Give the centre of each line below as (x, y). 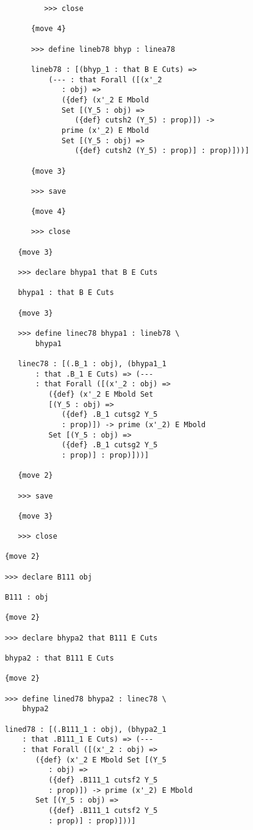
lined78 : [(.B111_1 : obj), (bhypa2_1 (85, 729)
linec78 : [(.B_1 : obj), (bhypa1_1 (92, 364)
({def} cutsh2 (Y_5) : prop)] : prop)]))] (162, 151)
